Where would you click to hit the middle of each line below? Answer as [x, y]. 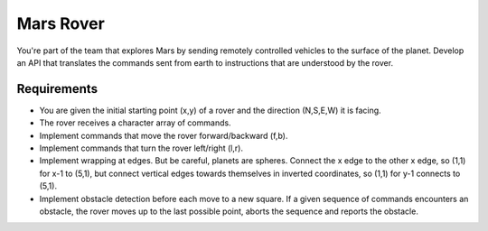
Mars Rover [61, 23]
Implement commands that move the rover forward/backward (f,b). [164, 135]
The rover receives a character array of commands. [135, 123]
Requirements [57, 89]
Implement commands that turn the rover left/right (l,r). [141, 148]
